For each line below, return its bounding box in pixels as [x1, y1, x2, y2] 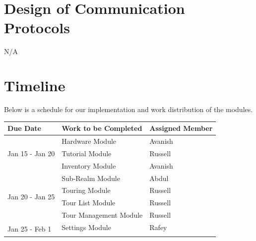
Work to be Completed [62, 123, 142, 133]
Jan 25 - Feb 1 [7, 223, 52, 234]
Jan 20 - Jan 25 [7, 191, 55, 201]
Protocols [4, 17, 70, 38]
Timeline [4, 75, 65, 96]
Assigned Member [149, 123, 213, 133]
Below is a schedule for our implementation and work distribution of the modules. [4, 104, 253, 115]
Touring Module [62, 185, 111, 195]
